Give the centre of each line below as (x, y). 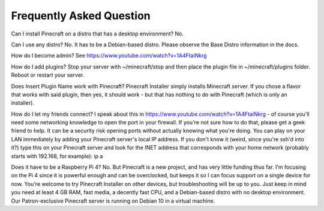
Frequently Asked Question (81, 16)
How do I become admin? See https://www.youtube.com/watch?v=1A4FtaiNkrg (109, 56)
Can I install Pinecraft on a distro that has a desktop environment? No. (97, 34)
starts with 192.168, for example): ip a (57, 156)
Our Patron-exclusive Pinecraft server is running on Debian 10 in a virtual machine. (113, 201)
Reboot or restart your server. (48, 75)
